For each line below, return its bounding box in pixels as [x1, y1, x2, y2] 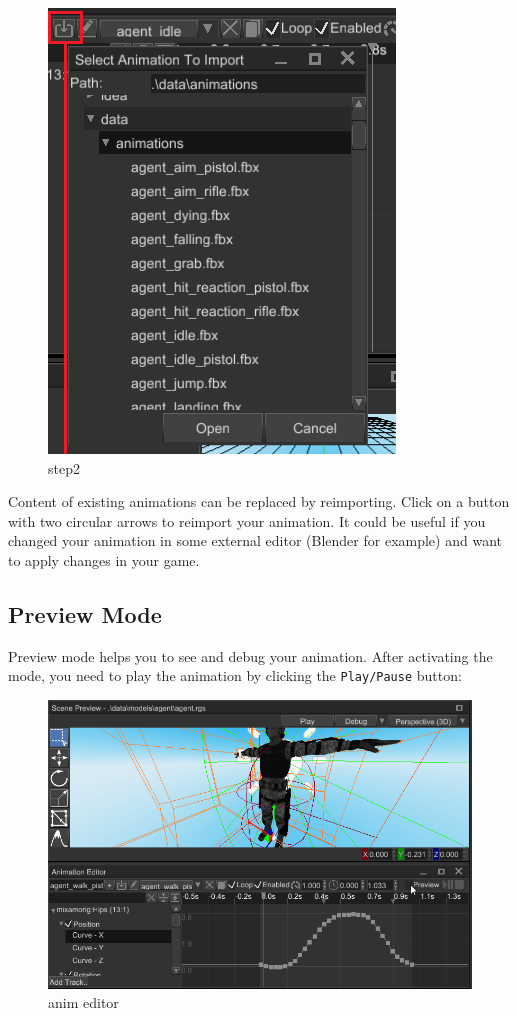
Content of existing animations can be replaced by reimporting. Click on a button [8, 491, 510, 512]
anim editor [48, 992, 119, 1013]
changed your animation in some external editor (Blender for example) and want [8, 530, 502, 551]
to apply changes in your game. [8, 549, 200, 570]
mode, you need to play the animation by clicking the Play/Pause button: [8, 665, 462, 686]
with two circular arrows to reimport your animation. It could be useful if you [8, 510, 486, 531]
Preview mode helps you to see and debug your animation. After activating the [8, 645, 493, 666]
